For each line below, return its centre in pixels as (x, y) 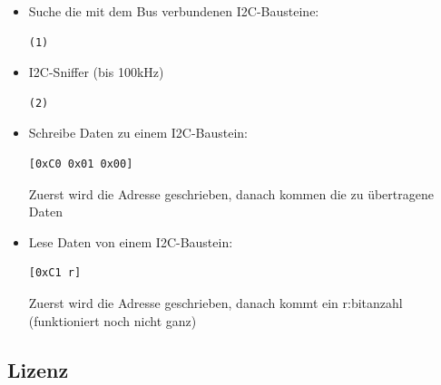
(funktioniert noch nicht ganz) (113, 320)
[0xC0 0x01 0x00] (81, 164)
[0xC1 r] (55, 273)
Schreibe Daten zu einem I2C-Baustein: (138, 133)
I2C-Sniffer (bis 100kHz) (96, 72)
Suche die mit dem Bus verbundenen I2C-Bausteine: (174, 11)
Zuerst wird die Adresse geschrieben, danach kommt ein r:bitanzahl (216, 302)
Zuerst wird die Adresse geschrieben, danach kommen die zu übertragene (231, 193)
